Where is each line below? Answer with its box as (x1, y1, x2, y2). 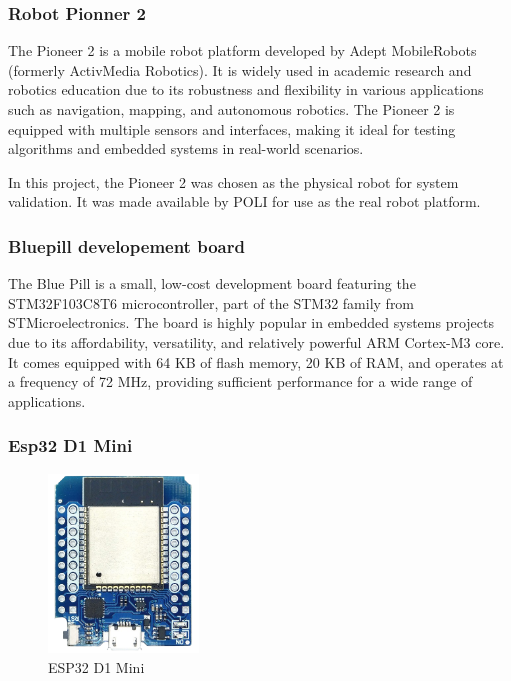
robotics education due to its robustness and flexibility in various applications (8, 79, 484, 100)
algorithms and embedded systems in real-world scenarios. (8, 138, 364, 159)
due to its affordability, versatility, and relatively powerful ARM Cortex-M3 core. (8, 331, 505, 352)
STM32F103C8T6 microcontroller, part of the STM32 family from (8, 292, 415, 313)
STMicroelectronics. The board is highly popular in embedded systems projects (8, 312, 495, 333)
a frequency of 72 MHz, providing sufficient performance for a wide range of (8, 371, 473, 392)
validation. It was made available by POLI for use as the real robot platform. (8, 191, 481, 212)
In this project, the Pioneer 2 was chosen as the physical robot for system (8, 171, 459, 192)
